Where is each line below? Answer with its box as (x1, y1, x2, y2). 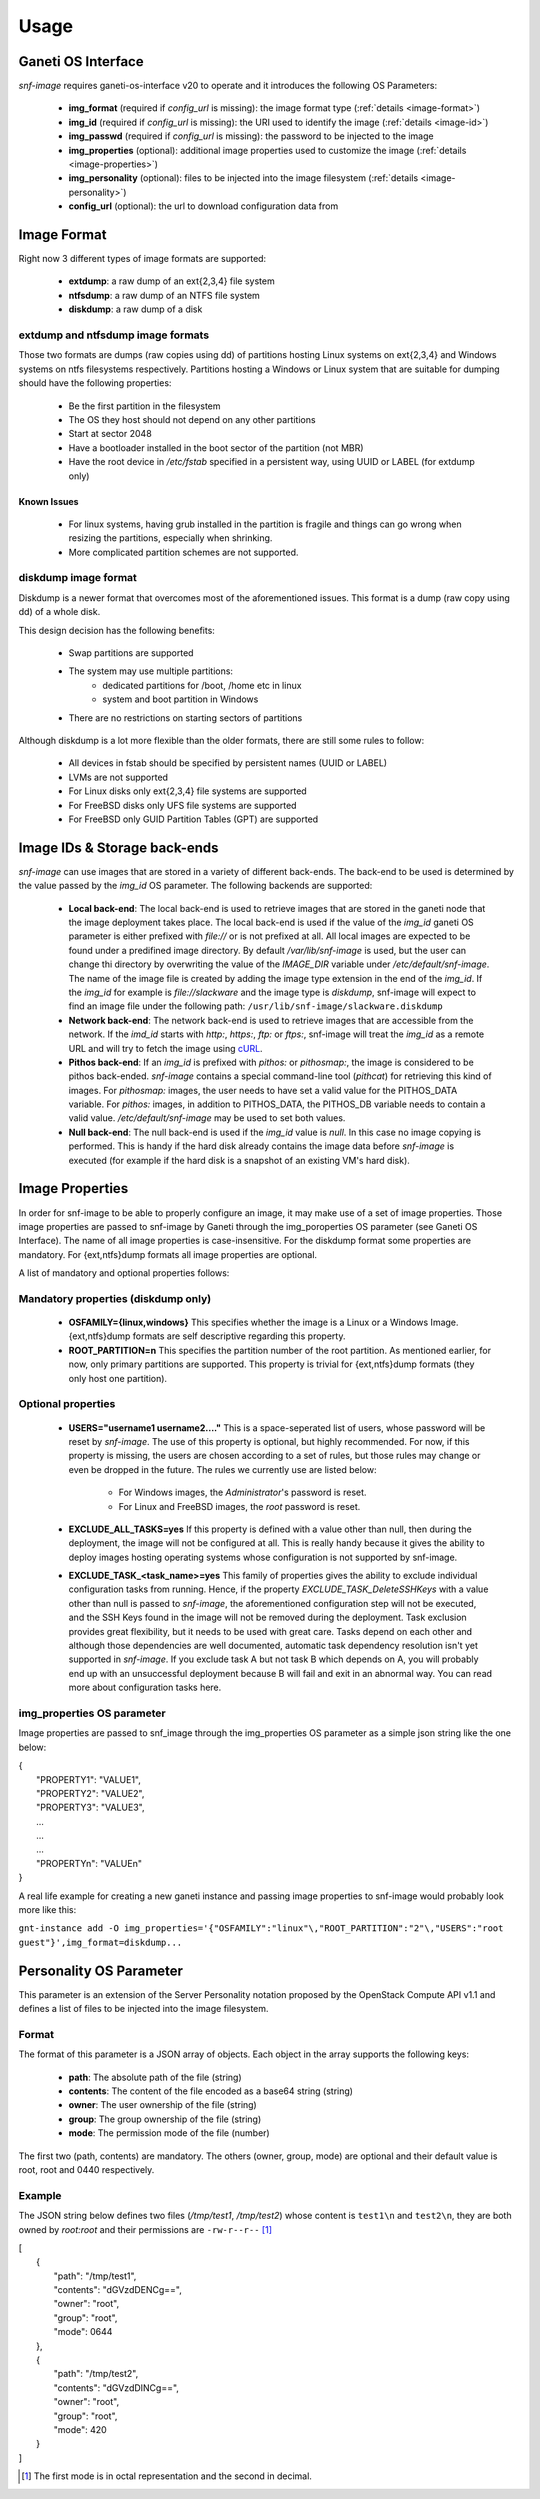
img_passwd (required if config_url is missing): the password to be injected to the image (68, 130, 434, 142)
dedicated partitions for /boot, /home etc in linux (102, 679, 302, 691)
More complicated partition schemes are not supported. (68, 546, 299, 558)
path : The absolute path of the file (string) (68, 2071, 242, 2083)
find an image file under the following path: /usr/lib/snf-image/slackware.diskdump (68, 1000, 444, 1012)
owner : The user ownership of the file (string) (68, 2099, 257, 2111)
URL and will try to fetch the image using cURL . (68, 1042, 264, 1054)
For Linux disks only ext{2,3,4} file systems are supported (68, 785, 307, 797)
